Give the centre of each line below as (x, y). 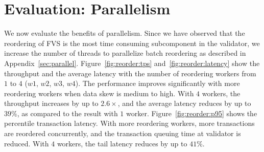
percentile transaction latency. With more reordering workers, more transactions (129, 123)
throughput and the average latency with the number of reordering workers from (130, 73)
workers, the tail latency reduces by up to (122, 143)
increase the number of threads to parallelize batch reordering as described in (125, 53)
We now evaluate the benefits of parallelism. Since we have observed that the (125, 33)
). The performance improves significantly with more (158, 83)
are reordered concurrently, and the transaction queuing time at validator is (123, 133)
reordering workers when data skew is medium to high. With (99, 93)
